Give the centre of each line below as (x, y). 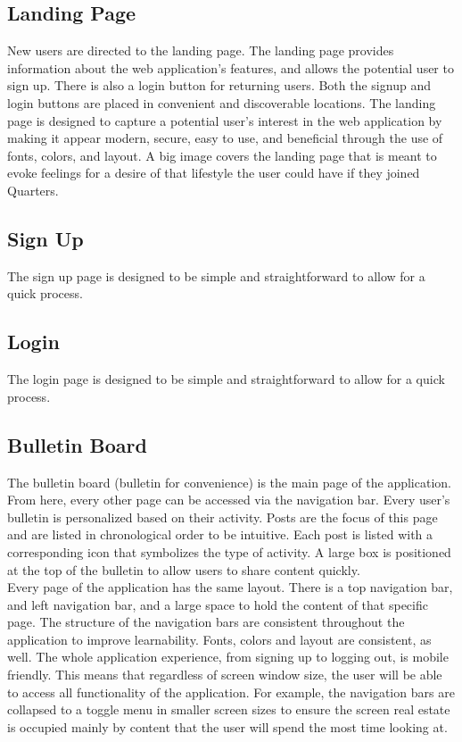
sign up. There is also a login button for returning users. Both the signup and (219, 85)
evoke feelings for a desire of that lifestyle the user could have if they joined (214, 173)
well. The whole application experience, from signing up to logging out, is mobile (228, 657)
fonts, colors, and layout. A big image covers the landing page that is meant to (222, 155)
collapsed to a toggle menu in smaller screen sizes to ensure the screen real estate (229, 709)
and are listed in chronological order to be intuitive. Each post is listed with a (220, 534)
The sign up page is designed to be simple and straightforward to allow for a (216, 275)
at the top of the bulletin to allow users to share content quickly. (184, 569)
